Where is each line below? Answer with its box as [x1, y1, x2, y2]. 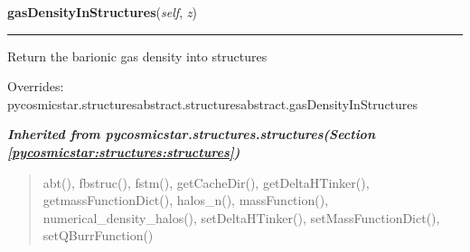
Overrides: [7, 77, 64, 96]
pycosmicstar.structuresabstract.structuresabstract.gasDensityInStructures [7, 94, 418, 113]
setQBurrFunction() [42, 226, 154, 245]
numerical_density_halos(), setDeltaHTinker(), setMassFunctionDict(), [42, 208, 440, 227]
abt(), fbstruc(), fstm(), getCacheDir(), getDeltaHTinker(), [42, 173, 370, 191]
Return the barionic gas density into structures [7, 46, 268, 65]
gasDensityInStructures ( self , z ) [7, 3, 197, 21]
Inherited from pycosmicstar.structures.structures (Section [7, 125, 375, 144]
